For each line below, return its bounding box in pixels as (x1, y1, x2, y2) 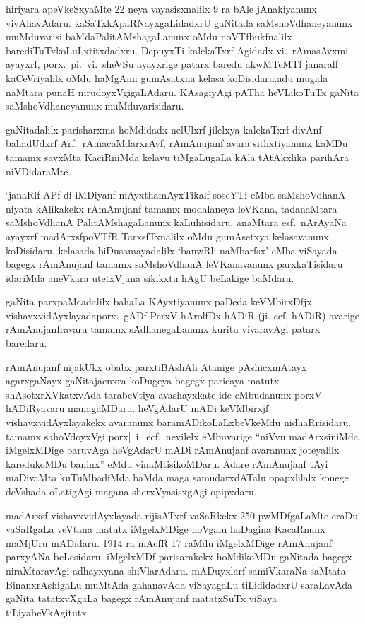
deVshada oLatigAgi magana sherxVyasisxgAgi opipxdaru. (6, 484, 257, 498)
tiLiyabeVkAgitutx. (6, 604, 90, 619)
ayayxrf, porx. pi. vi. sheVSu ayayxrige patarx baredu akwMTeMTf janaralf (6, 57, 338, 71)
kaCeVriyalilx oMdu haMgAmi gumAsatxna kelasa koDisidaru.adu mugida (6, 70, 328, 85)
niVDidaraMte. (6, 163, 71, 178)
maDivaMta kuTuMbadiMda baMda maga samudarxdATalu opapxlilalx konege (6, 470, 349, 485)
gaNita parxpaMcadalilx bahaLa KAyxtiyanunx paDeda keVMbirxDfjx (6, 294, 312, 309)
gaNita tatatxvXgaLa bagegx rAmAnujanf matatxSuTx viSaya (6, 591, 277, 606)
